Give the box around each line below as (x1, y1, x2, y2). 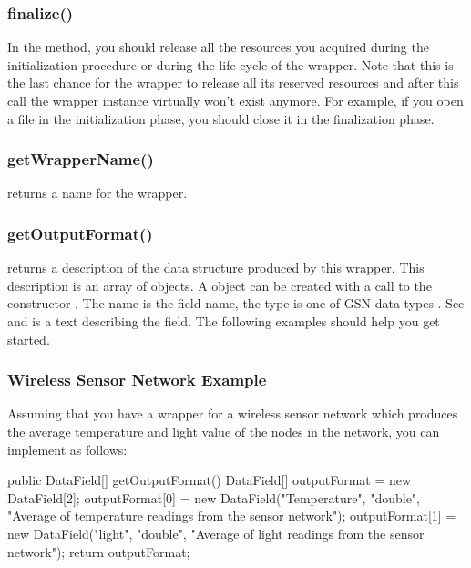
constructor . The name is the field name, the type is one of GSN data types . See (7, 294, 465, 313)
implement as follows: (7, 439, 128, 459)
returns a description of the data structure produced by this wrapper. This (7, 258, 425, 277)
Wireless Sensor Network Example (7, 368, 267, 391)
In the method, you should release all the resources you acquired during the (7, 37, 429, 57)
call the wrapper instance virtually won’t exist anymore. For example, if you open (7, 91, 464, 109)
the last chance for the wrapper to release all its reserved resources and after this (7, 73, 459, 92)
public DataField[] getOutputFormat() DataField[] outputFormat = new (7, 470, 412, 490)
